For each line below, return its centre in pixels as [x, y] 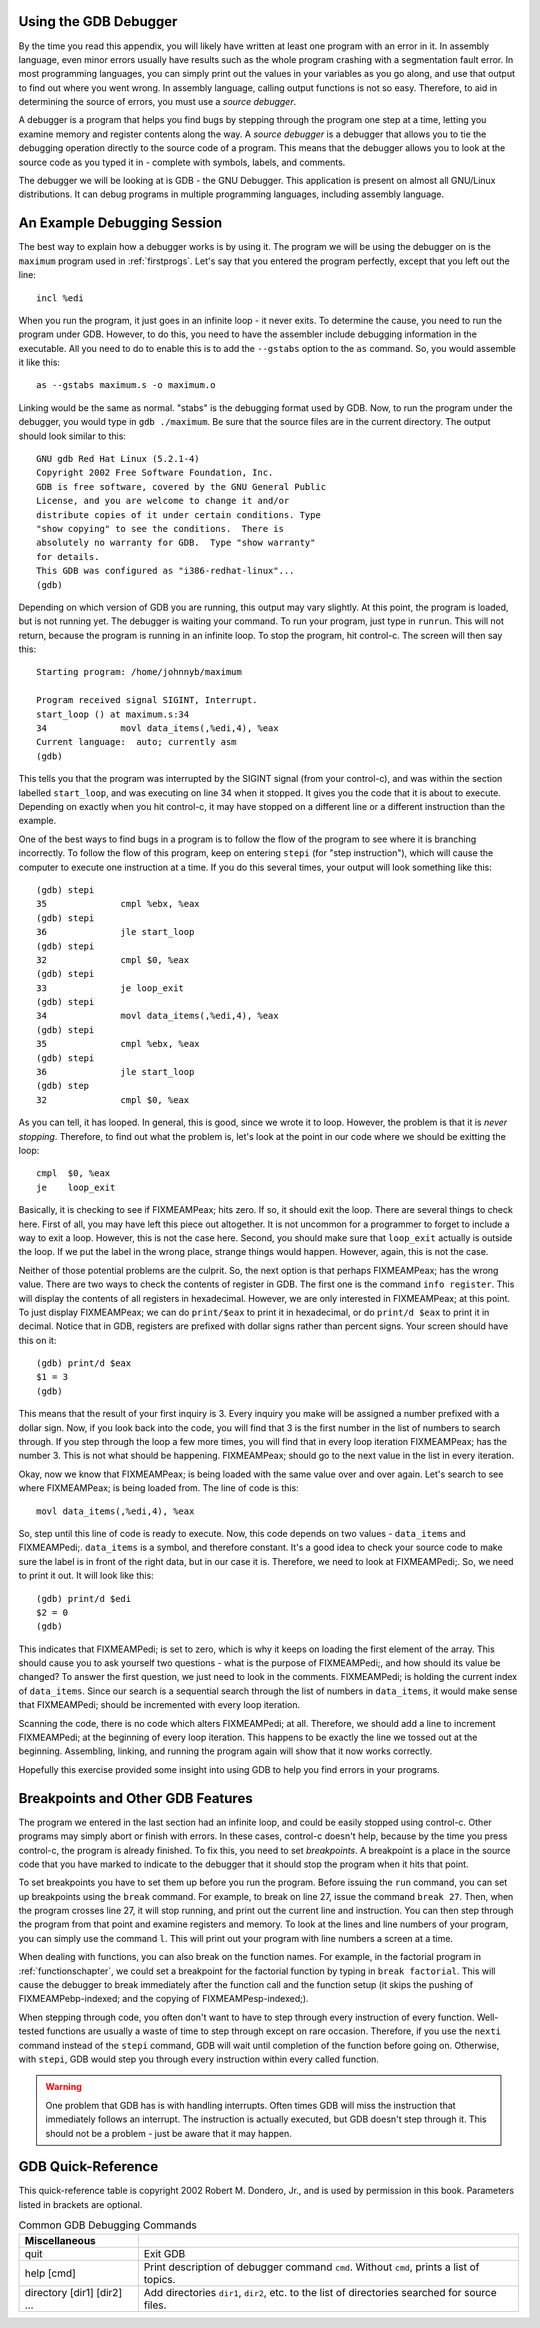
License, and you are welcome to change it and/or [163, 501]
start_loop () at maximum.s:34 [113, 714]
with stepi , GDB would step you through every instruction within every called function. [199, 2059]
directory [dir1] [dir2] [73, 2292]
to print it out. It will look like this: [86, 1576]
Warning [63, 2087]
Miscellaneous [60, 2240]
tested [31, 2031]
